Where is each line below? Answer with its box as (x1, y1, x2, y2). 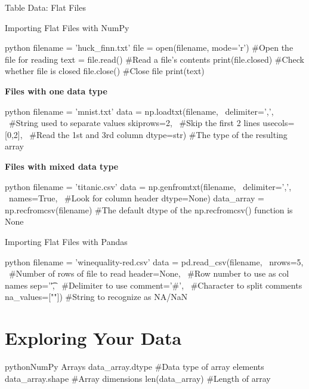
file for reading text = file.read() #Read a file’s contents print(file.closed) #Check (5, 53, 304, 65)
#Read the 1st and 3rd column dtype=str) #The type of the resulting (29, 128, 288, 140)
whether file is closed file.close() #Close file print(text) (5, 65, 205, 77)
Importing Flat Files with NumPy (5, 21, 129, 33)
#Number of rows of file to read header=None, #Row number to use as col (8, 267, 289, 280)
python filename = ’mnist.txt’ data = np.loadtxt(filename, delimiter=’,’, (5, 105, 274, 117)
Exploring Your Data (5, 326, 182, 350)
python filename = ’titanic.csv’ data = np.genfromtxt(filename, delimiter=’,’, (5, 180, 292, 192)
